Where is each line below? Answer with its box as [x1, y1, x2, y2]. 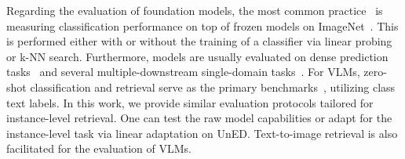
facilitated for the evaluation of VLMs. [6, 140, 192, 157]
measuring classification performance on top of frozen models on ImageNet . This [6, 17, 399, 34]
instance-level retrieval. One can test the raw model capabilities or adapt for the [6, 110, 392, 126]
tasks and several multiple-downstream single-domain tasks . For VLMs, [6, 63, 360, 80]
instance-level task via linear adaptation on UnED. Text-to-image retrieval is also [6, 125, 398, 141]
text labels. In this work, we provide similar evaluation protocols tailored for [6, 94, 374, 110]
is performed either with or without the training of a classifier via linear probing [6, 33, 392, 49]
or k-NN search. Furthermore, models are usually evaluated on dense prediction [6, 48, 389, 64]
